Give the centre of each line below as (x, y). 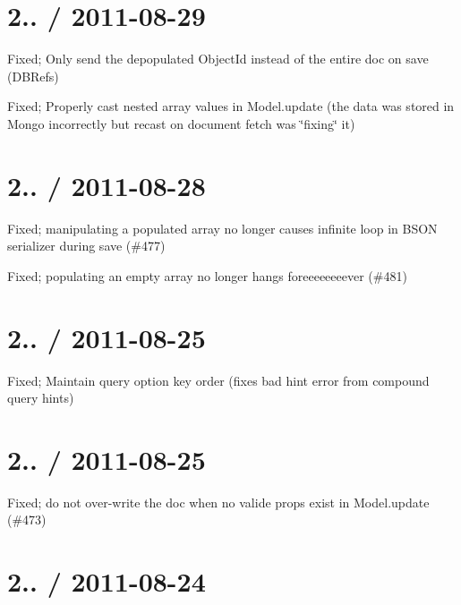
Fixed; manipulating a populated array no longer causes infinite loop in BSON (222, 228)
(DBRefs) (33, 76)
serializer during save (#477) (86, 246)
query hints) (41, 398)
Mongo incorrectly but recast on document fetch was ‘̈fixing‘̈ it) (181, 123)
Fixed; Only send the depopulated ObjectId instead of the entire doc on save (218, 59)
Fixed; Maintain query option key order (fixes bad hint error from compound (218, 380)
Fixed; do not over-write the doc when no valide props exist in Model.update (218, 502)
